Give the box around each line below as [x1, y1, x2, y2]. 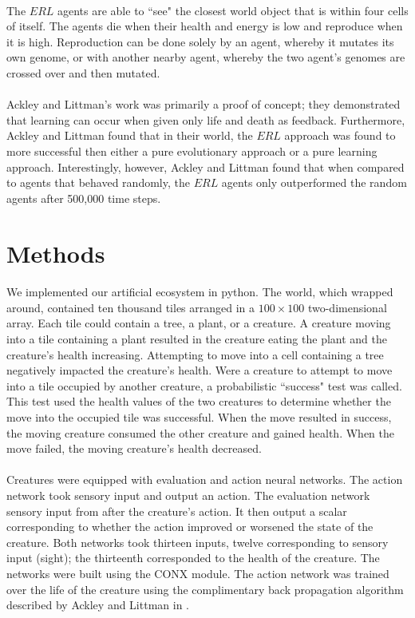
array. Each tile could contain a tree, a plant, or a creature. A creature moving [6, 315, 391, 331]
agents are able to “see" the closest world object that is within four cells [57, 2, 409, 18]
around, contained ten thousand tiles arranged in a [6, 299, 255, 315]
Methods [6, 236, 105, 269]
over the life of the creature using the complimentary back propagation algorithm [6, 580, 404, 597]
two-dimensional [307, 299, 387, 315]
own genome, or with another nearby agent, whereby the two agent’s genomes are [6, 49, 405, 65]
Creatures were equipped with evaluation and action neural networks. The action [6, 471, 403, 488]
